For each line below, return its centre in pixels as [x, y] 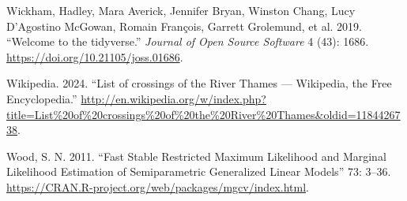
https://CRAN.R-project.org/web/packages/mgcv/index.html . [158, 186]
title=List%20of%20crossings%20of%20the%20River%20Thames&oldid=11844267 [203, 114]
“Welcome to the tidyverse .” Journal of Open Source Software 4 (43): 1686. [188, 41]
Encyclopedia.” [42, 98]
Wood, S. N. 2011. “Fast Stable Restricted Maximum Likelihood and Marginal [196, 156]
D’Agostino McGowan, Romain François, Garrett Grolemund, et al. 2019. [184, 26]
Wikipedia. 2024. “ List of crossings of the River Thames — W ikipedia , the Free [199, 83]
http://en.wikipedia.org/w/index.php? [173, 98]
